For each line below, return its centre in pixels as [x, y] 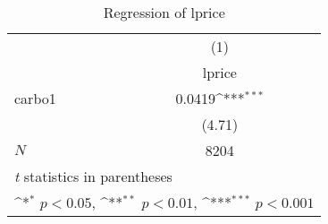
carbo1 [35, 98]
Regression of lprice [164, 12]
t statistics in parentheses [93, 176]
